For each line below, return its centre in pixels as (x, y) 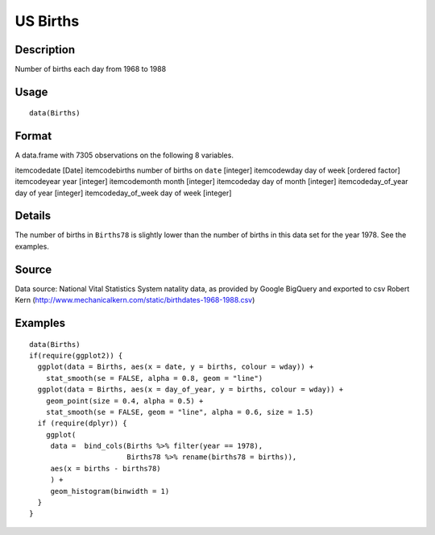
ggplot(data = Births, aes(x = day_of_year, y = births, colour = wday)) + (191, 390)
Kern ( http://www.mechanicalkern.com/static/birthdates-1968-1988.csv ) (135, 300)
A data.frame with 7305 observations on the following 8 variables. (124, 155)
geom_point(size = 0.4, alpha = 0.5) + (124, 401)
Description (45, 50)
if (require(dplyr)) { (82, 423)
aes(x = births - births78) (106, 468)
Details (33, 216)
